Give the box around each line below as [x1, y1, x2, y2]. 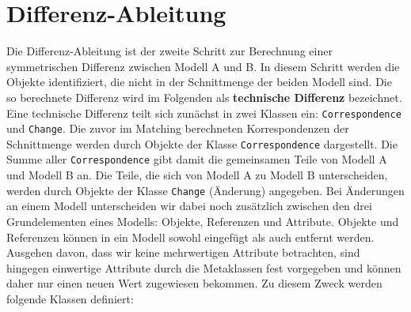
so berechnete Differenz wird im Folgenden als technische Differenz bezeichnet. [6, 88, 402, 105]
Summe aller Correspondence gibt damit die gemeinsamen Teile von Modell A [6, 151, 387, 167]
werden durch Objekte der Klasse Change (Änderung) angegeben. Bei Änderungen [6, 182, 405, 198]
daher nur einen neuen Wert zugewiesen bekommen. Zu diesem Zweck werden [6, 275, 382, 291]
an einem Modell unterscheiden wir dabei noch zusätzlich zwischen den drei [6, 197, 372, 214]
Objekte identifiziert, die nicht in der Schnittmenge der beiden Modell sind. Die [6, 73, 392, 90]
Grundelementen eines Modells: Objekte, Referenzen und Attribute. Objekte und [6, 212, 399, 229]
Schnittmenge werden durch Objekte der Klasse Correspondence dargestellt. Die [6, 135, 398, 152]
